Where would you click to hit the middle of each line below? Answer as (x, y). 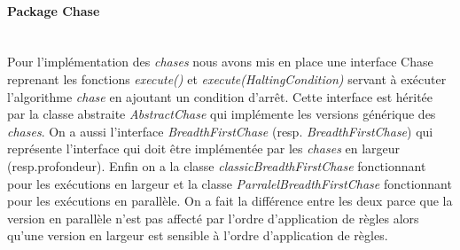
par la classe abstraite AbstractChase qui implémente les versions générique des (222, 114)
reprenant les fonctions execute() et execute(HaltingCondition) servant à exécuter (227, 78)
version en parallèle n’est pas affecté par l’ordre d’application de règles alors (213, 218)
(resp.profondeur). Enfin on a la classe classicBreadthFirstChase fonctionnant (217, 165)
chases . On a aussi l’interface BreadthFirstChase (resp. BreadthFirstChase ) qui (220, 131)
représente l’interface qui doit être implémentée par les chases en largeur (204, 148)
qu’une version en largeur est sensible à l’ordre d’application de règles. (198, 235)
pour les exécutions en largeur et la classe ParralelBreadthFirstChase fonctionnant (230, 183)
